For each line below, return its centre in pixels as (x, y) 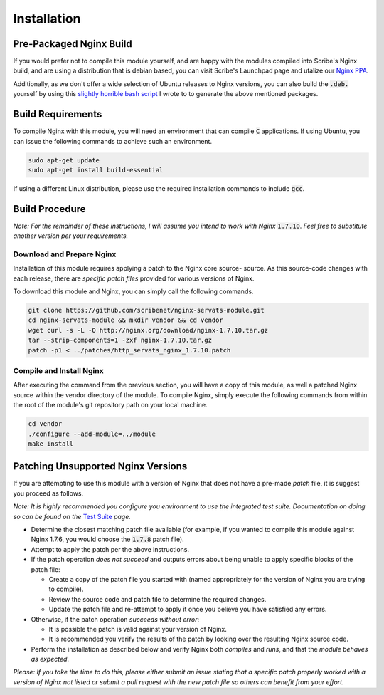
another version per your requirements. (71, 236)
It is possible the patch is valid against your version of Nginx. (138, 629)
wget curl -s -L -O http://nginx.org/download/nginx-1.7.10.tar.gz (148, 330)
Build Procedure (49, 209)
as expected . (50, 659)
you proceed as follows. (48, 493)
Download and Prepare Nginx (65, 254)
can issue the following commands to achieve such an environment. (113, 141)
